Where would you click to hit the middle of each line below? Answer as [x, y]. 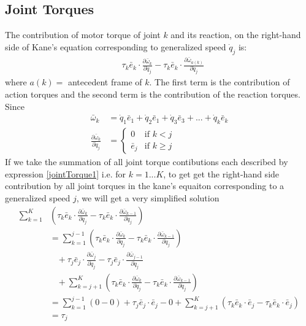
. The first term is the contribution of [220, 82]
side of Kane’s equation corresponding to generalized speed [116, 46]
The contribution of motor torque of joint [83, 35]
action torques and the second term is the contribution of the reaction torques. [153, 94]
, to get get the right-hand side [221, 173]
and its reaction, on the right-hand [236, 35]
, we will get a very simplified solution [148, 198]
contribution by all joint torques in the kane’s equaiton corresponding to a [145, 186]
